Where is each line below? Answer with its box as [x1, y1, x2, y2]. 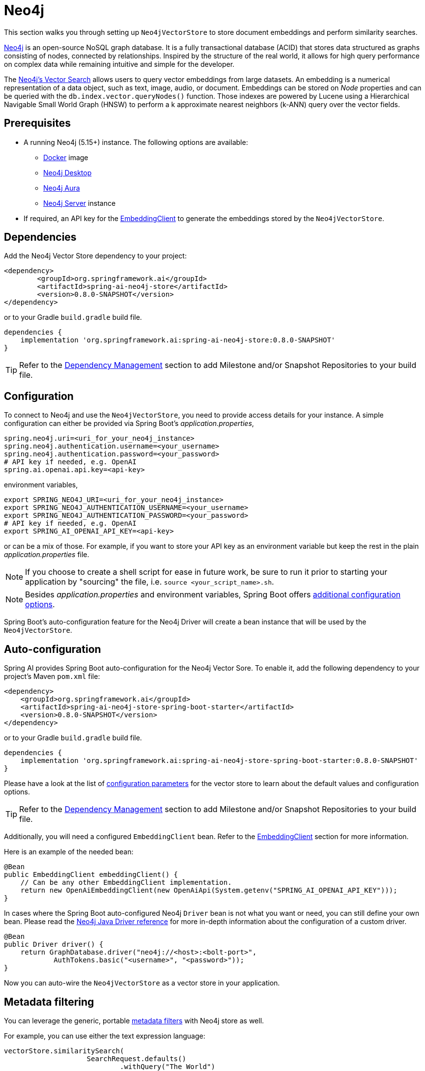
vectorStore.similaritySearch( [4, 1046, 124, 1055]
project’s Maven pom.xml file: [4, 672, 100, 681]
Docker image [43, 153, 88, 162]
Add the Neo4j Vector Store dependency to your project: [4, 252, 187, 260]
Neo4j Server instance [43, 198, 116, 207]
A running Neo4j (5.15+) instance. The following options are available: [24, 138, 248, 146]
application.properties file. [4, 550, 89, 559]
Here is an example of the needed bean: [4, 847, 134, 856]
